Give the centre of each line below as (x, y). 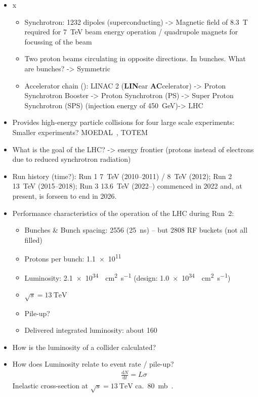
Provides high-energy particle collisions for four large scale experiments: (123, 122)
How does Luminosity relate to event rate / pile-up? (93, 364)
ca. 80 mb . (154, 386)
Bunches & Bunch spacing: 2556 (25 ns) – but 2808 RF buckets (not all (136, 230)
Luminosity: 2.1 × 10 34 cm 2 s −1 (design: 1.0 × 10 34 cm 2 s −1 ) (127, 277)
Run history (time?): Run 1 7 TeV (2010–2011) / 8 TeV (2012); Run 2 (122, 176)
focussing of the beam (58, 41)
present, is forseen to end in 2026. (64, 195)
